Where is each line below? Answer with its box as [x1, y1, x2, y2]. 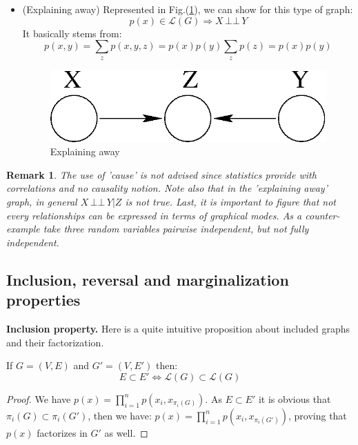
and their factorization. [6, 335, 104, 349]
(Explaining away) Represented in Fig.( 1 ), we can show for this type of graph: [22, 2, 353, 16]
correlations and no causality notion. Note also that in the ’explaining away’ [6, 181, 328, 195]
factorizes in [37, 425, 88, 439]
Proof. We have [6, 391, 71, 406]
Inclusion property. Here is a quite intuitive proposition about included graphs [6, 321, 350, 335]
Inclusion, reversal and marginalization [6, 268, 289, 290]
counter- [305, 208, 340, 222]
